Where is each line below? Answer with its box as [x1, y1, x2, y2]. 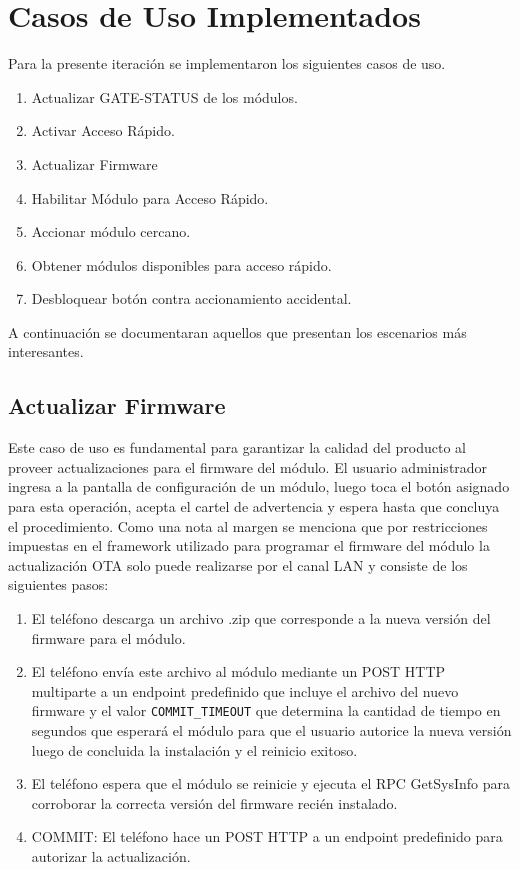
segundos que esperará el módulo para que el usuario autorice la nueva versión [31, 720, 512, 741]
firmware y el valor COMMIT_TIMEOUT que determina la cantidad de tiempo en [31, 700, 501, 721]
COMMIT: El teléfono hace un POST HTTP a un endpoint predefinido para [31, 826, 503, 847]
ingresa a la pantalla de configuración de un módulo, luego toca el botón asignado [8, 476, 510, 497]
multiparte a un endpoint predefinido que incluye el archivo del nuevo [31, 680, 459, 701]
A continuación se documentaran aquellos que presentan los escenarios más [8, 321, 467, 342]
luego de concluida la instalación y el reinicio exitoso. [31, 739, 358, 760]
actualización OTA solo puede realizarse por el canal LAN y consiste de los [8, 554, 468, 575]
